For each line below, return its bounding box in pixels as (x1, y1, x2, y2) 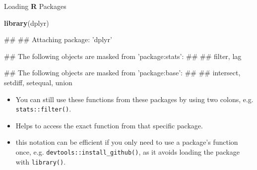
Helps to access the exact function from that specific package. (15, 120, 203, 130)
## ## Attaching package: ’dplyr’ (4, 34, 112, 45)
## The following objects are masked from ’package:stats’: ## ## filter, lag (4, 51, 242, 61)
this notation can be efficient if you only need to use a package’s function (15, 137, 238, 147)
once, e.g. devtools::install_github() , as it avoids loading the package (15, 147, 240, 157)
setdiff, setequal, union (4, 77, 72, 87)
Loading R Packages (4, 1, 66, 11)
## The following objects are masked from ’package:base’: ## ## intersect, (4, 67, 241, 78)
